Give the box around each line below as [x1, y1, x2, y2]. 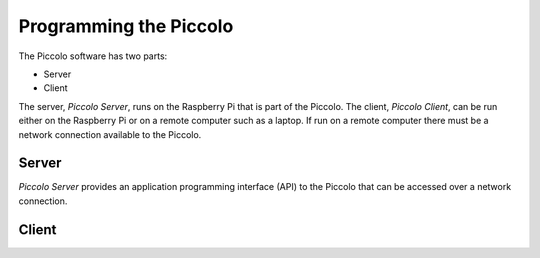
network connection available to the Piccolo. [18, 128, 202, 140]
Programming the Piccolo [18, 15, 234, 37]
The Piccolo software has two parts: [18, 50, 168, 62]
